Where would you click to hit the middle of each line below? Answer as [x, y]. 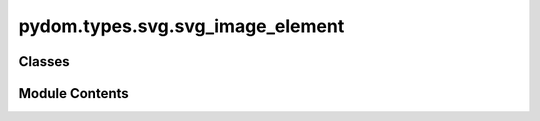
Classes [44, 61]
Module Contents [73, 93]
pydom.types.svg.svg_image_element [181, 26]
